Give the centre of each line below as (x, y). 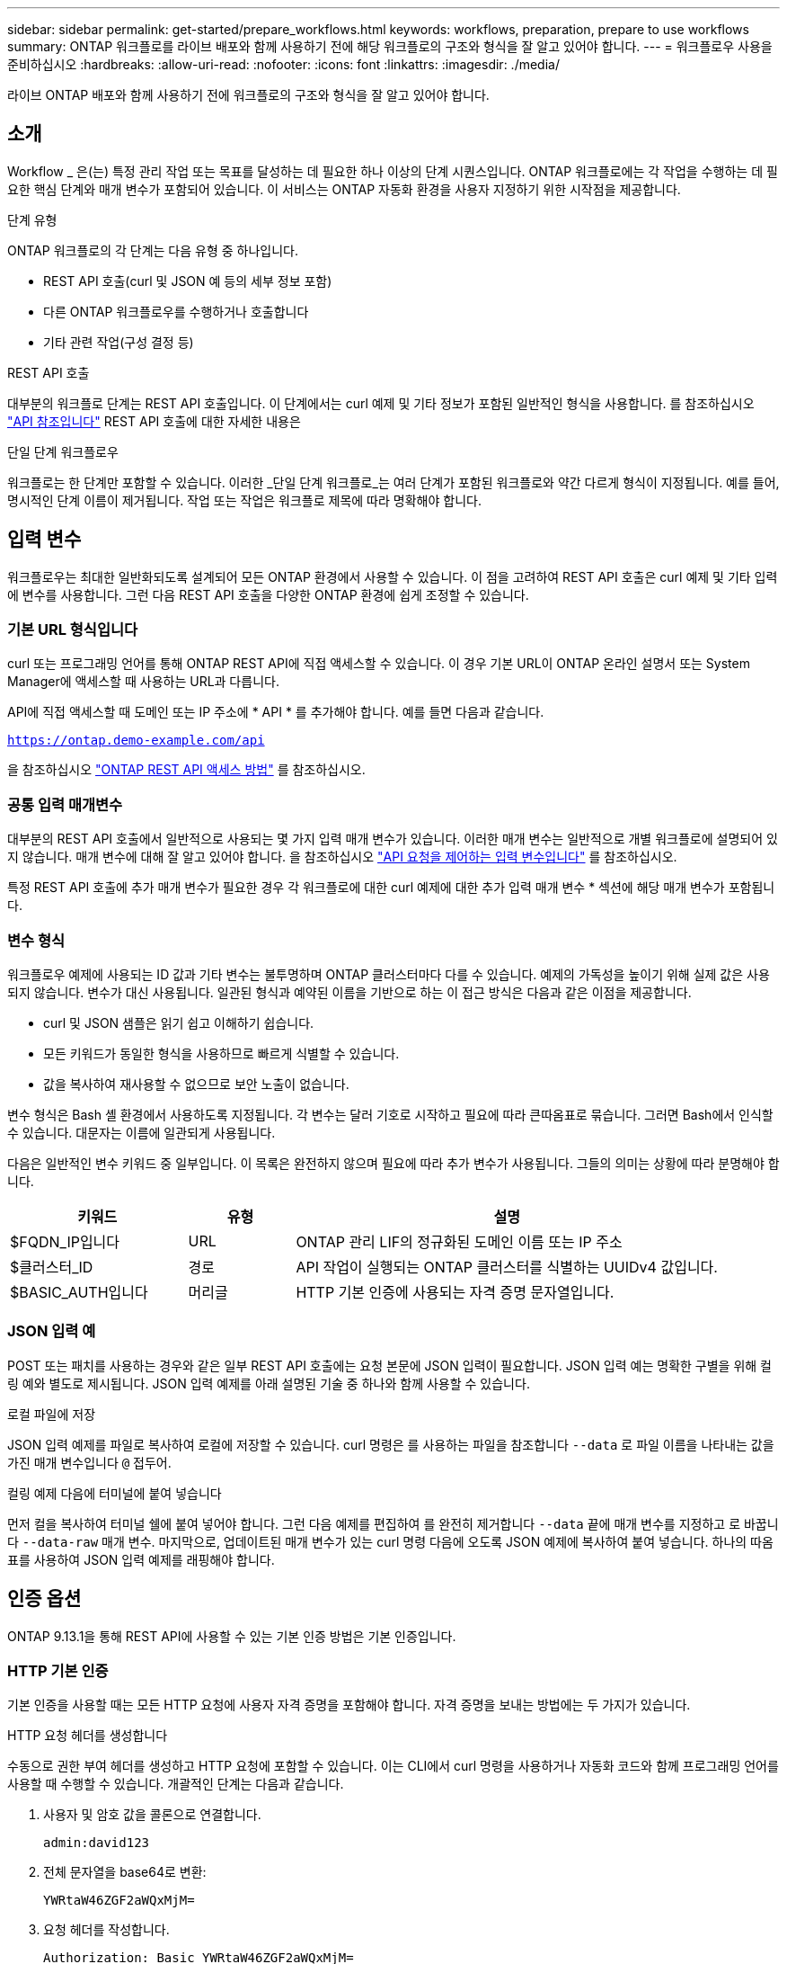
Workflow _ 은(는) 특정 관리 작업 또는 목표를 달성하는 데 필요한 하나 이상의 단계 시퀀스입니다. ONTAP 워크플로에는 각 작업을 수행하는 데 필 (393, 171)
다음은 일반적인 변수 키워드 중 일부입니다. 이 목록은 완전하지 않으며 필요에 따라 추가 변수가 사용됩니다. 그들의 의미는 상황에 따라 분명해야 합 (393, 1163)
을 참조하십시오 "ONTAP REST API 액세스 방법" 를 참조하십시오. (186, 770)
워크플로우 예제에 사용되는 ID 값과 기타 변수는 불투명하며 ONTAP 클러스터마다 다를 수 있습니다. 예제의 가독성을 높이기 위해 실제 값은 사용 (389, 974)
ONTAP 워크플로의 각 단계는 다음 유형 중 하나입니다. (153, 250)
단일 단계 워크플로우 (63, 451)
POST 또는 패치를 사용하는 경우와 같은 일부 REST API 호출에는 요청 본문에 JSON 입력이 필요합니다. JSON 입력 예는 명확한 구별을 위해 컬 (389, 1365)
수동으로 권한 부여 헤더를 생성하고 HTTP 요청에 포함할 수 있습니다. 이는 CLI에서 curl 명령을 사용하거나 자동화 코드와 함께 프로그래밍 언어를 (393, 1766)
